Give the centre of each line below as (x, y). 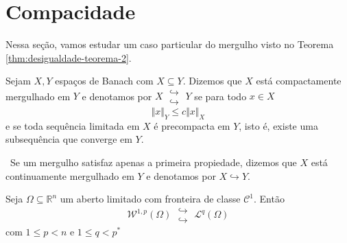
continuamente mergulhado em (70, 175)
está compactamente (299, 81)
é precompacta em (192, 125)
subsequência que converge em (69, 139)
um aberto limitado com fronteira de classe (150, 199)
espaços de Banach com (104, 81)
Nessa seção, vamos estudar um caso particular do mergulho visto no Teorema (170, 44)
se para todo (220, 96)
